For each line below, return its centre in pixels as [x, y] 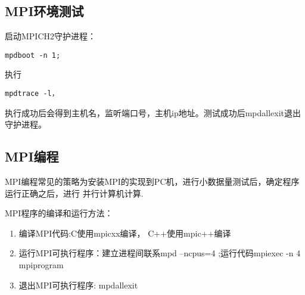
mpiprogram [41, 265]
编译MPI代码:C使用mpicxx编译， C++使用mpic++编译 [125, 233]
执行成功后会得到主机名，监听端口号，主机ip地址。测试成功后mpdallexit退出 [153, 112]
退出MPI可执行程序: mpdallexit [78, 285]
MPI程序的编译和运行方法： [59, 213]
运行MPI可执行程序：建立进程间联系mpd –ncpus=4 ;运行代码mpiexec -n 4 [160, 253]
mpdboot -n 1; [33, 55]
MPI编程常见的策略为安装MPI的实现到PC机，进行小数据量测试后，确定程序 [152, 181]
